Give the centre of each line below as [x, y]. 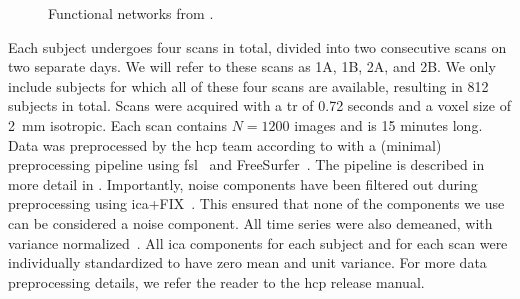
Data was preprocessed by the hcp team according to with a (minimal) [225, 144]
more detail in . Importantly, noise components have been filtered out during [243, 183]
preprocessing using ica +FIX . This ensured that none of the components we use [256, 203]
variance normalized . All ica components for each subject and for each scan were [258, 242]
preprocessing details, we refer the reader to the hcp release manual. [216, 281]
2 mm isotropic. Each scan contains [118, 124]
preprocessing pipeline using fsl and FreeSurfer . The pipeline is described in [246, 164]
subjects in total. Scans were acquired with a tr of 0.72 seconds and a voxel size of [259, 105]
